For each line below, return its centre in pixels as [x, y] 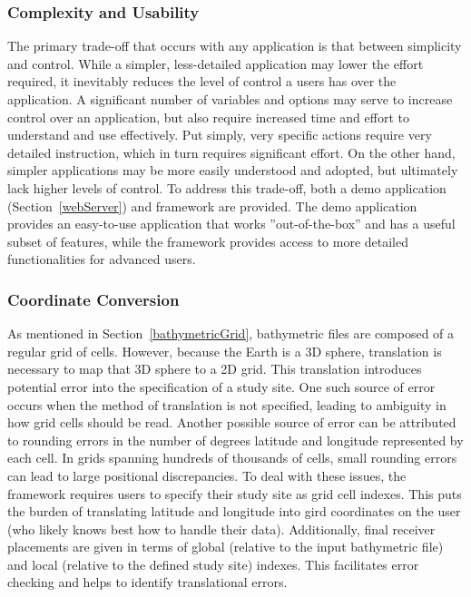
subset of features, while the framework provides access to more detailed [208, 241]
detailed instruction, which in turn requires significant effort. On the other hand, [231, 152]
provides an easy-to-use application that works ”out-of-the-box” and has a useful [231, 224]
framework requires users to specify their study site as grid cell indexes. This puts [235, 493]
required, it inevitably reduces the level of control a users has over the [202, 81]
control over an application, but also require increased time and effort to [208, 117]
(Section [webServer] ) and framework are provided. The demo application [212, 206]
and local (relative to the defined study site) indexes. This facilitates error [213, 564]
